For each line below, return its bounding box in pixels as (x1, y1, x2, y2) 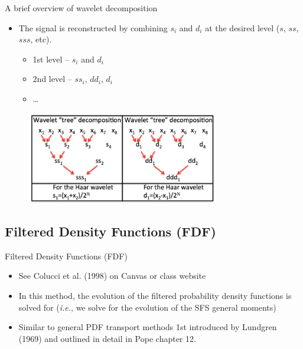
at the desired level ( (205, 21, 280, 34)
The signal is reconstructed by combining (18, 21, 168, 34)
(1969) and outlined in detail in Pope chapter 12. (18, 332, 196, 344)
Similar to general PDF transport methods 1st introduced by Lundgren (18, 321, 277, 333)
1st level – (32, 52, 70, 65)
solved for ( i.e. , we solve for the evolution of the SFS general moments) (18, 301, 276, 313)
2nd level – (32, 73, 72, 85)
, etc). (30, 33, 52, 45)
